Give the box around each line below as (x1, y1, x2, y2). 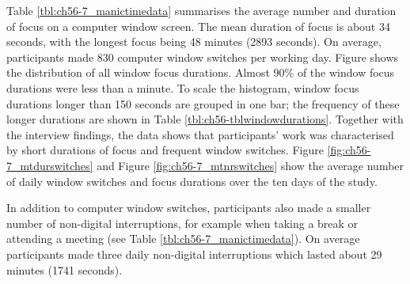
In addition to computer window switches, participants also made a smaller (6, 199, 371, 216)
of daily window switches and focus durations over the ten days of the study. (6, 172, 378, 189)
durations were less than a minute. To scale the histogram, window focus (6, 79, 359, 96)
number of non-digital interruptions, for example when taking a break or (6, 214, 359, 231)
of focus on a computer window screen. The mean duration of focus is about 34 (6, 17, 390, 34)
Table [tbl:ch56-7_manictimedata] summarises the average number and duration (6, 2, 397, 18)
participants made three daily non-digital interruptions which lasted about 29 (6, 245, 382, 262)
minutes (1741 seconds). (6, 261, 123, 278)
